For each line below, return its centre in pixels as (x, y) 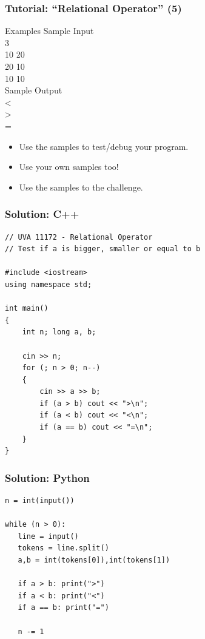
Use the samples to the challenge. (81, 187)
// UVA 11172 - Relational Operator (79, 237)
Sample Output (34, 90)
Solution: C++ (42, 214)
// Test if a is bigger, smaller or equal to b (103, 249)
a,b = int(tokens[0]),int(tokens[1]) (94, 560)
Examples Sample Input (49, 31)
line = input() (48, 536)
